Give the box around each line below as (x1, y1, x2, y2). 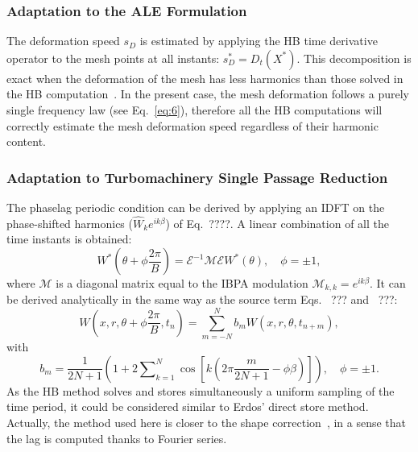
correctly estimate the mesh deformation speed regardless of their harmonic (6, 117, 379, 134)
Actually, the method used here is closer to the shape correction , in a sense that (6, 413, 407, 430)
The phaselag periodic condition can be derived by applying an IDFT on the (6, 199, 385, 215)
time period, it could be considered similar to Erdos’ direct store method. (6, 398, 369, 415)
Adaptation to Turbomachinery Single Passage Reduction (6, 167, 388, 187)
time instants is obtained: (6, 230, 132, 247)
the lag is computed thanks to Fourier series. (6, 429, 227, 446)
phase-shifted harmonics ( (6, 214, 133, 231)
